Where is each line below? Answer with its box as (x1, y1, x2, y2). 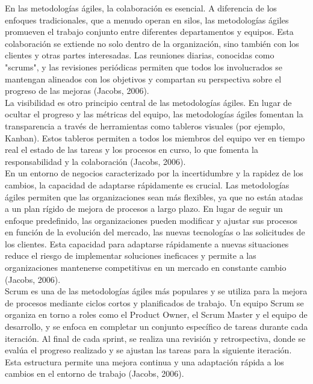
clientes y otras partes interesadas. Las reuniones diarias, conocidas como (5, 49, 274, 61)
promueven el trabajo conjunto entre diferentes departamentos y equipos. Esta (5, 25, 294, 38)
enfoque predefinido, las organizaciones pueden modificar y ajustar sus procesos (5, 214, 298, 226)
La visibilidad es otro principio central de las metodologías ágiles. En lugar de (5, 96, 292, 108)
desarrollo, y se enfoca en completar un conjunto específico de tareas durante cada (5, 320, 308, 333)
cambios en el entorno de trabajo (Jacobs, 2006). (5, 367, 184, 380)
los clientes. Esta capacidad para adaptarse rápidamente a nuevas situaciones (5, 237, 289, 250)
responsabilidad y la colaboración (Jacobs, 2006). (5, 155, 186, 167)
